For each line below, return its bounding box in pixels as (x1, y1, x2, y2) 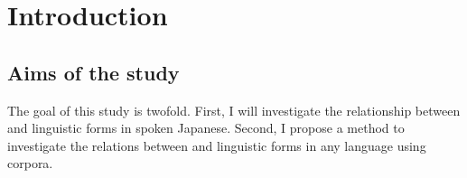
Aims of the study (7, 58, 180, 86)
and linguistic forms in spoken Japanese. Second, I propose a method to (7, 118, 405, 137)
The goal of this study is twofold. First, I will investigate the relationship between (7, 100, 461, 119)
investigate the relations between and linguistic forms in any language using (7, 136, 426, 155)
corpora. (7, 154, 53, 173)
